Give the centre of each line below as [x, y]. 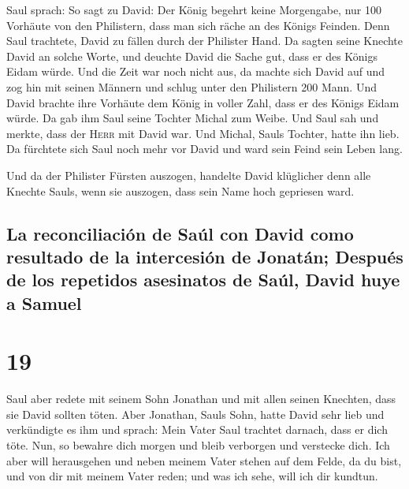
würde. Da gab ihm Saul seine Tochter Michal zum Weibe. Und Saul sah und [193, 118]
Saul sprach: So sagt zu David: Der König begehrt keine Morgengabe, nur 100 [194, 9]
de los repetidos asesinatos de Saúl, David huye [203, 280]
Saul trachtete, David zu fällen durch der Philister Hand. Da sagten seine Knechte [205, 41]
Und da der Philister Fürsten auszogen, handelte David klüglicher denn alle [189, 175]
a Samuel [44, 302]
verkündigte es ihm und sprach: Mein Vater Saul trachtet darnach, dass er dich [197, 429]
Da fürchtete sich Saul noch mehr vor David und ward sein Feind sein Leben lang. [204, 149]
